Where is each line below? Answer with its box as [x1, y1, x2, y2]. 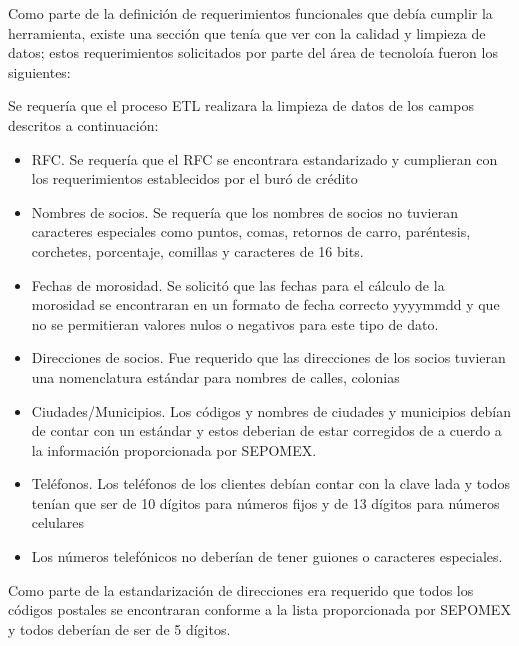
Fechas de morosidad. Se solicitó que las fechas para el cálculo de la [31, 274, 445, 295]
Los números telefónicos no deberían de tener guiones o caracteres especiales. [31, 546, 503, 567]
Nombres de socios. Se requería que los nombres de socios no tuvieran [31, 201, 458, 222]
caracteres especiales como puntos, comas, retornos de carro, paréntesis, [31, 221, 471, 242]
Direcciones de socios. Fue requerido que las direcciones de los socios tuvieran [31, 347, 506, 368]
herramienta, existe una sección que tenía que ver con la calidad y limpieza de [8, 22, 486, 43]
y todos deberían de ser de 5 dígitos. [8, 618, 231, 639]
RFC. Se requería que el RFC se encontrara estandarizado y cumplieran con [31, 148, 498, 169]
